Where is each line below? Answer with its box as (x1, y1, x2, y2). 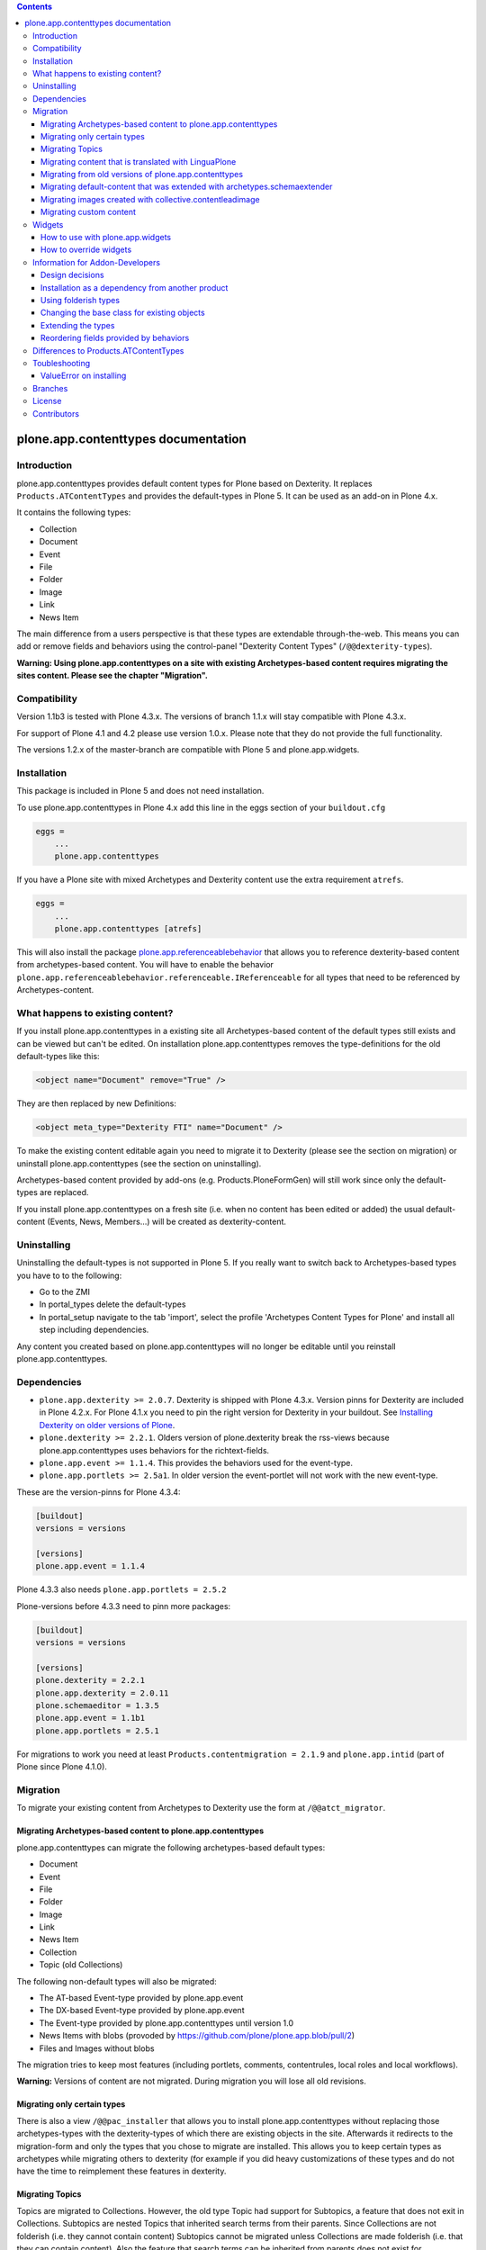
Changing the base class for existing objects (40, 307, 206, 319)
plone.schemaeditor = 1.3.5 (35, 1701, 159, 1711)
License (32, 396, 62, 407)
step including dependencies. (39, 1324, 149, 1336)
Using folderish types (40, 294, 121, 305)
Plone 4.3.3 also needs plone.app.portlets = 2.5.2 (16, 1584, 227, 1595)
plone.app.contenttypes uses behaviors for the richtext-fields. (39, 1444, 270, 1455)
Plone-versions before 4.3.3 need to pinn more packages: (16, 1600, 231, 1611)
